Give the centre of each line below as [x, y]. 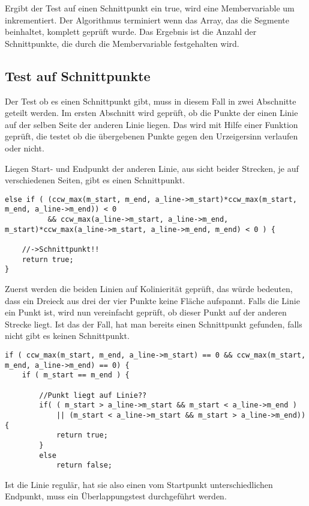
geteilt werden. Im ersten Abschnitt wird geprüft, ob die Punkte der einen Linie [151, 113]
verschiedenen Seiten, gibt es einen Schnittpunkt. [95, 180]
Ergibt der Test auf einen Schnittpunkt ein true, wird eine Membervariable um [150, 8]
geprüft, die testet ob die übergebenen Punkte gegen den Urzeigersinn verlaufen [151, 136]
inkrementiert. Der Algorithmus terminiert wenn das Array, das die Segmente [147, 20]
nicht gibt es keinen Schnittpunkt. [67, 336]
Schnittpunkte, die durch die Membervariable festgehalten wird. [122, 43]
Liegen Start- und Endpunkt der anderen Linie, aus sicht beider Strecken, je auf [152, 168]
